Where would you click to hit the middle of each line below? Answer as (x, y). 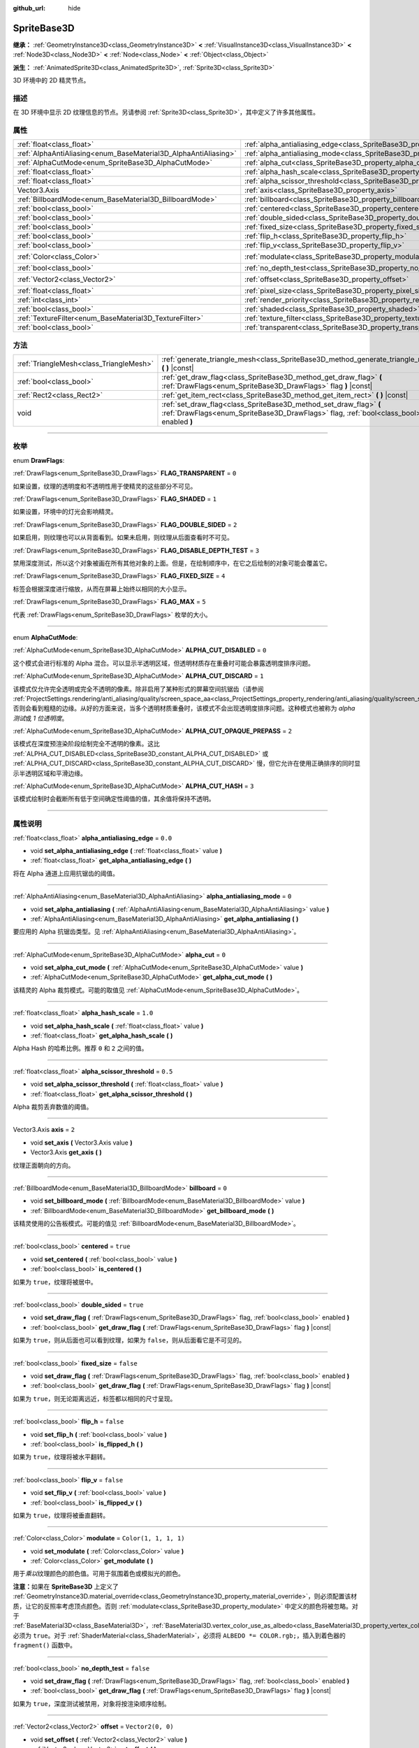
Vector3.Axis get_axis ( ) (66, 1152)
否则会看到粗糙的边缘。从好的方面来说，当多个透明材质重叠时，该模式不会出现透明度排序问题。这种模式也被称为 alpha (184, 708)
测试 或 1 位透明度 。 (41, 718)
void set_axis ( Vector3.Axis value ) (81, 1142)
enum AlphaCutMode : (45, 637)
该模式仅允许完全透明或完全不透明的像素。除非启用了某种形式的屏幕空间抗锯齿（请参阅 (138, 689)
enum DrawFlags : (39, 460)
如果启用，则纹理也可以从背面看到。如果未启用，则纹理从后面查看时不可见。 (123, 538)
